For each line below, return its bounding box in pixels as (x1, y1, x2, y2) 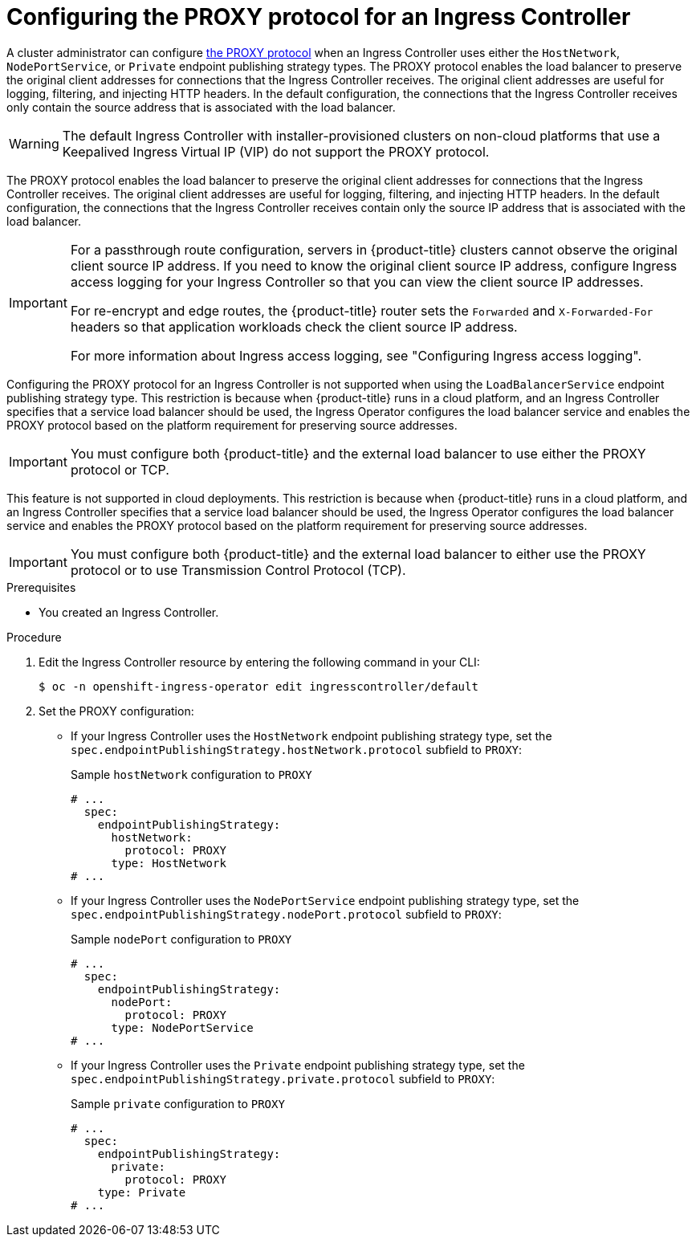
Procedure (6, 630, 62, 644)
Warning (9, 135, 59, 152)
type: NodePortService (111, 1021, 254, 1034)
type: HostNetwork (111, 856, 226, 870)
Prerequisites (6, 580, 76, 594)
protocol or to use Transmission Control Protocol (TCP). (70, 561, 406, 578)
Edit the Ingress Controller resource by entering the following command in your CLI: (39, 654, 480, 669)
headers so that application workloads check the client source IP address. (70, 318, 518, 335)
